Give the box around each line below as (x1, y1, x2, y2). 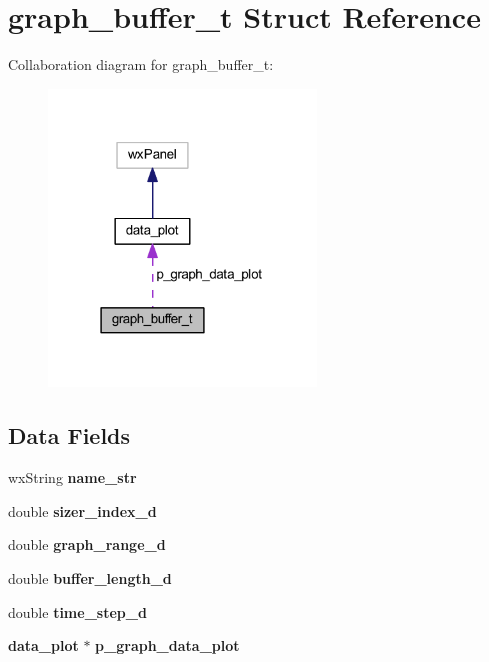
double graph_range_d (8, 534, 166, 555)
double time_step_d (8, 601, 147, 622)
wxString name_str (8, 467, 137, 488)
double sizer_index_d (8, 500, 157, 521)
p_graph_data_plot (95, 635, 240, 656)
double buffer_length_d (8, 568, 172, 589)
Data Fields (8, 420, 131, 451)
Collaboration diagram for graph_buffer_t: (8, 54, 274, 75)
